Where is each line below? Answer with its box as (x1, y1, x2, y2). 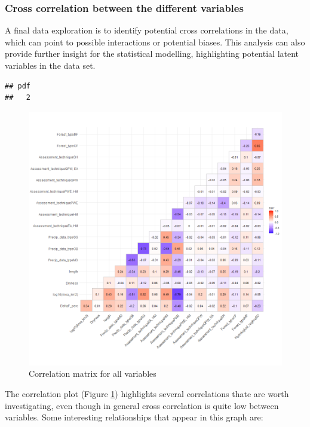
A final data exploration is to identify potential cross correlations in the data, (5, 24, 288, 36)
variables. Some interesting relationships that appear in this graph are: (5, 411, 263, 423)
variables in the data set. (5, 59, 96, 71)
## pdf (5, 81, 30, 90)
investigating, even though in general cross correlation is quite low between (5, 399, 279, 411)
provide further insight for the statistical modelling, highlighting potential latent (5, 47, 299, 60)
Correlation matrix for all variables (29, 367, 156, 380)
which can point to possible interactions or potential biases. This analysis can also (5, 35, 305, 48)
